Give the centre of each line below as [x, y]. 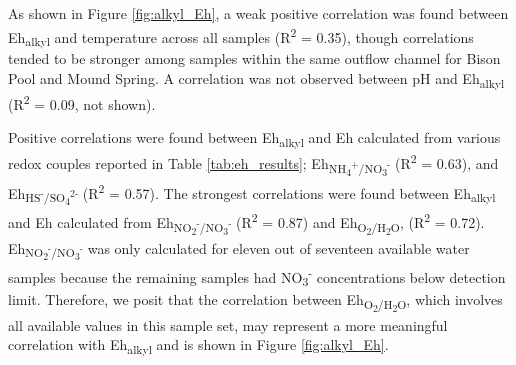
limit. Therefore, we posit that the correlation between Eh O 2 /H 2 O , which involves [255, 302]
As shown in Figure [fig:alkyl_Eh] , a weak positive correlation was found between [258, 13]
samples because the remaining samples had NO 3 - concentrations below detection [257, 277]
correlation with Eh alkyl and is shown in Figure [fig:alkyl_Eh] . [198, 346]
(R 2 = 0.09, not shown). [82, 102]
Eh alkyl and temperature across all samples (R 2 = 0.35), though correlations [241, 36]
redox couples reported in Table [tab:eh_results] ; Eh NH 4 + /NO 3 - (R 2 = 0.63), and [253, 165]
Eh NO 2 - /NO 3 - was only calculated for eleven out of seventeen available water [239, 250]
